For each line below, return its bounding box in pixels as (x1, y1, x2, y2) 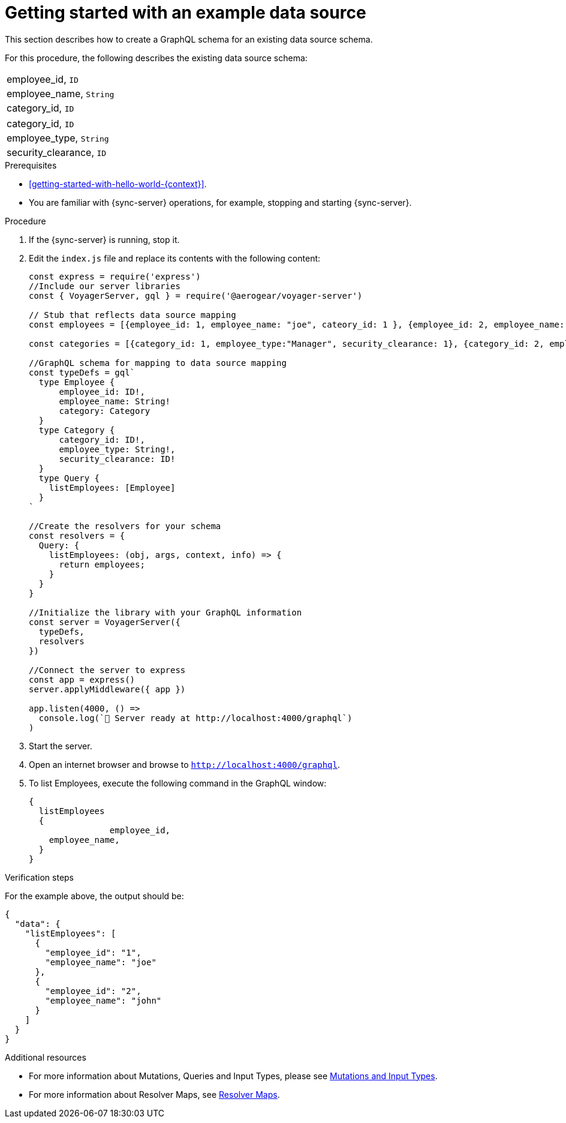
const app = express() (29, 674, 136, 684)
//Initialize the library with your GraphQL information (29, 607, 302, 617)
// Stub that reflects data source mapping (29, 310, 236, 320)
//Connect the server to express (29, 665, 186, 675)
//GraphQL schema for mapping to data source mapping (29, 358, 287, 368)
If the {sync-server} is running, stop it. (29, 234, 180, 245)
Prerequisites (5, 160, 57, 170)
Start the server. (29, 740, 92, 751)
